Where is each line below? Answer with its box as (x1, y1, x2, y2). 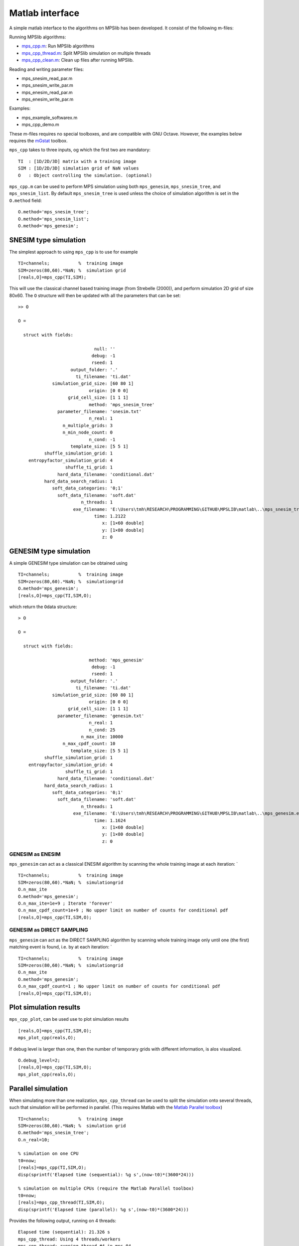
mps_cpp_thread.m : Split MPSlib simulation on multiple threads (21, 50, 151, 56)
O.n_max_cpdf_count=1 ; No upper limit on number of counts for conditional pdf (18, 983, 221, 989)
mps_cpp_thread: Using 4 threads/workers (18, 1236, 121, 1242)
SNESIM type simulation (9, 236, 86, 244)
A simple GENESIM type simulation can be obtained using (9, 560, 128, 566)
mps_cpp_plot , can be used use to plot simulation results (9, 1016, 129, 1022)
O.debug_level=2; (18, 1058, 60, 1064)
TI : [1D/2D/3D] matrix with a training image (18, 158, 137, 164)
